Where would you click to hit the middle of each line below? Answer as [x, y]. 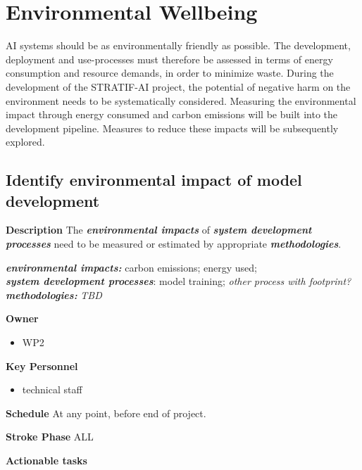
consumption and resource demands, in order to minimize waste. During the [170, 73]
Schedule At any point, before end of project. [106, 413]
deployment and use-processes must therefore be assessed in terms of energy [169, 59]
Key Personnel [42, 366]
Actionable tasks [46, 460]
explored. [25, 142]
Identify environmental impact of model [154, 180]
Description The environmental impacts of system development [159, 230]
